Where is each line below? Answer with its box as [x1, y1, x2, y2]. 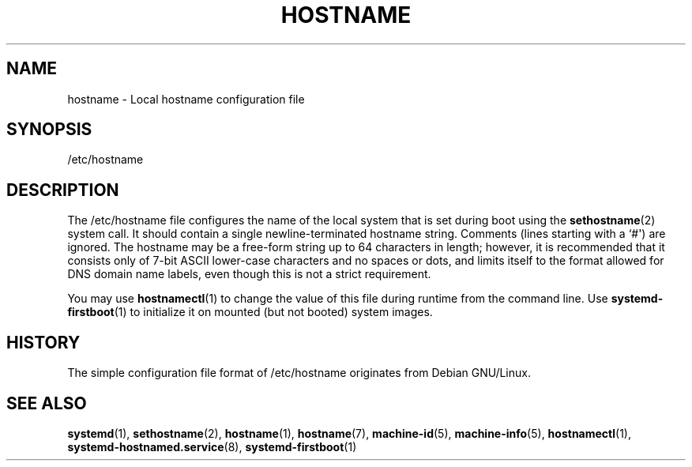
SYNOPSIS [6, 119, 92, 140]
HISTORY [6, 332, 81, 352]
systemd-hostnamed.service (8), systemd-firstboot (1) [67, 439, 357, 454]
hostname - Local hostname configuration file [67, 92, 305, 106]
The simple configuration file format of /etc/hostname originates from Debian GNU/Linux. [67, 366, 531, 380]
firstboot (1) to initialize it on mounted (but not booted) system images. [67, 305, 433, 319]
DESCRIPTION [6, 179, 119, 200]
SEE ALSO [6, 393, 87, 413]
